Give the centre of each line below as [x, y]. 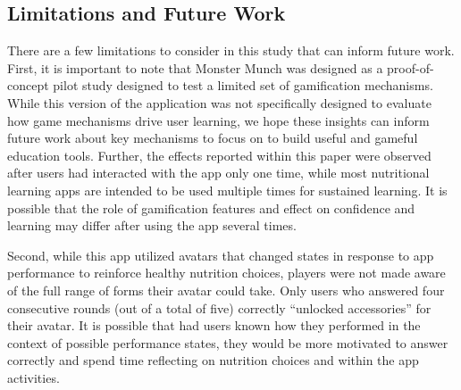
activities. [34, 377]
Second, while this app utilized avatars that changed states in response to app [221, 255]
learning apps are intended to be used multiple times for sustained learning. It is [227, 190]
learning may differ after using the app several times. [152, 225]
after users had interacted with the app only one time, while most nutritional [218, 173]
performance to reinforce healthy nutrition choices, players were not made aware [226, 273]
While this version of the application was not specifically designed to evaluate [219, 102]
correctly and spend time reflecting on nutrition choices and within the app [213, 360]
